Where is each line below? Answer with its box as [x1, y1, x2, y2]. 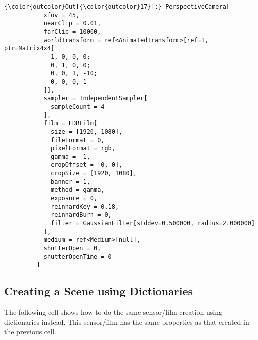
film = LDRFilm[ [43, 120, 98, 127]
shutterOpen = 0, [43, 245, 101, 252]
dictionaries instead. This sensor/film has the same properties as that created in [4, 316, 249, 327]
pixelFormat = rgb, [51, 145, 115, 152]
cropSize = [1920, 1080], [51, 170, 137, 177]
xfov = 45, [43, 11, 80, 19]
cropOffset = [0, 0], [51, 161, 123, 169]
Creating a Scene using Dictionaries [4, 283, 193, 299]
